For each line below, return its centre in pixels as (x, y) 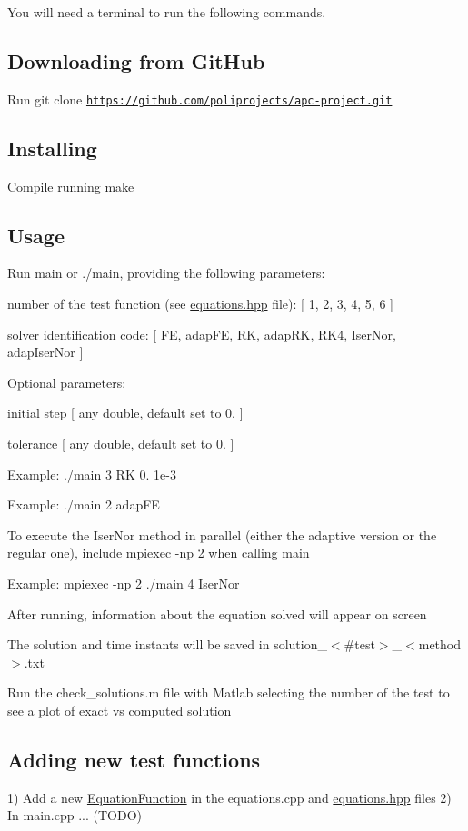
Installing (52, 148)
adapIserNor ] (45, 352)
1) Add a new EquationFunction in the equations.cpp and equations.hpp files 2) (229, 797)
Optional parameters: (67, 382)
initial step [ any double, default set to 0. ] (125, 413)
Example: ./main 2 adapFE (84, 505)
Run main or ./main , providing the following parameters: (166, 273)
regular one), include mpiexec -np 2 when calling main (159, 553)
